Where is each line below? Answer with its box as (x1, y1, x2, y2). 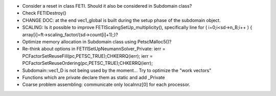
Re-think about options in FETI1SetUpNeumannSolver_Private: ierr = (22, 46, 166, 52)
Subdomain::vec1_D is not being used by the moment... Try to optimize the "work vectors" (22, 67, 212, 74)
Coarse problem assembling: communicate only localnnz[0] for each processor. (22, 82, 191, 88)
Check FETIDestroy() (22, 10, 66, 16)
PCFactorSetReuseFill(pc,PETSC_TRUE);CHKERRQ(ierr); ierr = (22, 53, 153, 59)
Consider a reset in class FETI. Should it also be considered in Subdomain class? (22, 3, 192, 9)
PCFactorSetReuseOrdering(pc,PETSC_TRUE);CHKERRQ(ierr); (22, 60, 153, 66)
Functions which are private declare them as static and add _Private (22, 74, 166, 80)
